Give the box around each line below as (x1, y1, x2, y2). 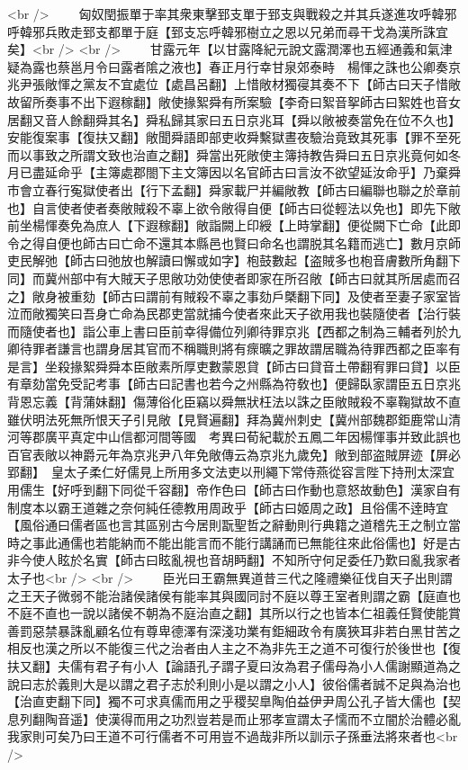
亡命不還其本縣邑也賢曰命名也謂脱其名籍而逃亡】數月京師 (120, 233, 461, 252)
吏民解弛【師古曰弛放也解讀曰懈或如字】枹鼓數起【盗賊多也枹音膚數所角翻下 (7, 251, 461, 270)
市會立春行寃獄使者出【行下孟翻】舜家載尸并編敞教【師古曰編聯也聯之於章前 (7, 180, 461, 199)
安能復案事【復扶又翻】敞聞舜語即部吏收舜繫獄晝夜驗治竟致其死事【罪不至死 (7, 128, 461, 147)
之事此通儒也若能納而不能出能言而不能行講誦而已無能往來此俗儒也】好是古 (19, 533, 461, 551)
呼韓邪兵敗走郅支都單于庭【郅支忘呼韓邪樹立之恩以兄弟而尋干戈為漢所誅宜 (7, 22, 448, 40)
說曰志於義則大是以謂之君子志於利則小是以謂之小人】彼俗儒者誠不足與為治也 (7, 674, 461, 693)
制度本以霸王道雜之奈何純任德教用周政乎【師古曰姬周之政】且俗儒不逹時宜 (7, 497, 448, 516)
